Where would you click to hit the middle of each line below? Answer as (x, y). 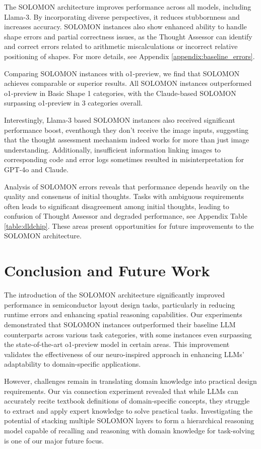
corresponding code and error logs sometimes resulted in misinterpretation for (124, 159)
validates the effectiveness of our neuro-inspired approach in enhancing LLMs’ (124, 354)
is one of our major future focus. (54, 440)
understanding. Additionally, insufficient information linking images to (113, 149)
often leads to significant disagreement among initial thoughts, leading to (117, 206)
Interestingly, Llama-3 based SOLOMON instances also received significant (120, 119)
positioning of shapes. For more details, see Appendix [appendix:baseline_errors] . (129, 56)
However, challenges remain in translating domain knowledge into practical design (130, 381)
